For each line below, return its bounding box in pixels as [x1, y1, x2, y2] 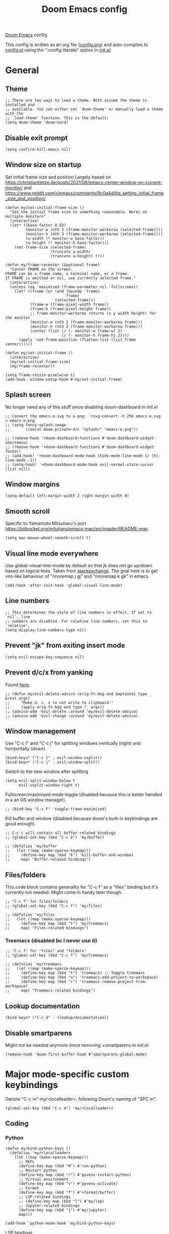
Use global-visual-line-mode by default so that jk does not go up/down [5, 563, 152, 569]
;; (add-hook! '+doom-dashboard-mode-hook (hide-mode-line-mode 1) [5, 453, 150, 458]
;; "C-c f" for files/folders [5, 899, 69, 904]
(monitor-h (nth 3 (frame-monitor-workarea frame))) [30, 324, 143, 329]
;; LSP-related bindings [18, 1194, 71, 1199]
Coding [5, 1119, 29, 1128]
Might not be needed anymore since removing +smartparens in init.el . [5, 1042, 150, 1048]
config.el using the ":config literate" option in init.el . [5, 47, 112, 53]
